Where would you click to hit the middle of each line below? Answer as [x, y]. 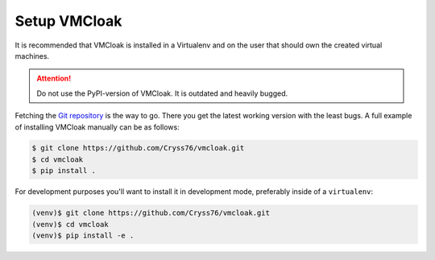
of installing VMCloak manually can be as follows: [97, 127]
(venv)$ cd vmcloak [70, 224]
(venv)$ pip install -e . [83, 236]
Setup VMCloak [68, 21]
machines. [32, 56]
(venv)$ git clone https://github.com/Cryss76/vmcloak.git [151, 213]
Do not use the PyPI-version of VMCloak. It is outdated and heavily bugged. [162, 93]
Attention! [54, 78]
